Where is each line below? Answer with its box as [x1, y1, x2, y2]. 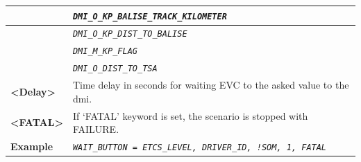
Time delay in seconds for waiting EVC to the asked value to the [72, 78, 349, 92]
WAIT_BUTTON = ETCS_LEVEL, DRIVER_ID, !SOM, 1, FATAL [72, 143, 327, 152]
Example [10, 139, 53, 154]
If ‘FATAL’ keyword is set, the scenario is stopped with [72, 108, 308, 123]
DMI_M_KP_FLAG [72, 46, 137, 57]
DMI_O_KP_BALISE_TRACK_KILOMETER [72, 11, 227, 21]
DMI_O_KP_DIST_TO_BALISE [72, 29, 187, 39]
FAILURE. [72, 122, 119, 136]
